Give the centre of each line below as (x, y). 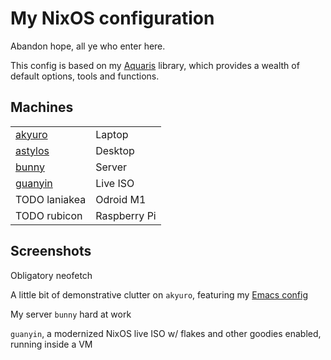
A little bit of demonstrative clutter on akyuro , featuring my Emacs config (159, 294)
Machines (42, 107)
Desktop (115, 150)
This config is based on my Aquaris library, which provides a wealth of (155, 65)
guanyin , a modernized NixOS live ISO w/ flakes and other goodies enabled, (166, 333)
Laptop (112, 134)
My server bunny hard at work (71, 314)
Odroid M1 (121, 199)
